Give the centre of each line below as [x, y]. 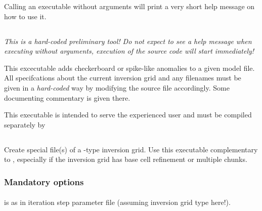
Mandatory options [44, 181]
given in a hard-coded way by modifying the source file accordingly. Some [117, 87]
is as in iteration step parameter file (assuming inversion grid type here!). [117, 202]
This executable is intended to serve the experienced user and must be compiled [128, 115]
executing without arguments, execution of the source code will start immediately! [129, 51]
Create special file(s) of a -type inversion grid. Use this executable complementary [131, 149]
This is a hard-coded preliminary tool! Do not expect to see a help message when [128, 41]
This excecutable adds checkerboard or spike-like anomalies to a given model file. [129, 68]
